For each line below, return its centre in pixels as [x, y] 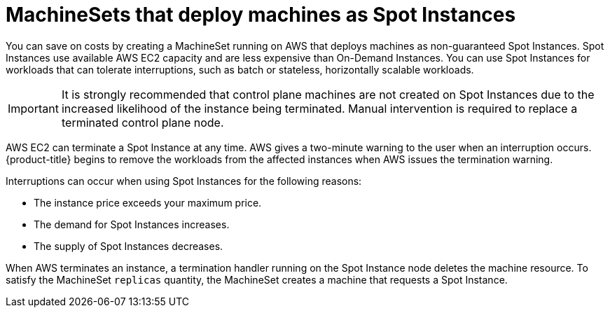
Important [33, 108]
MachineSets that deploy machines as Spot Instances [261, 15]
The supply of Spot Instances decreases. [129, 246]
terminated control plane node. [143, 122]
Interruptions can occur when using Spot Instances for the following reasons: [184, 181]
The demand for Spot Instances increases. [132, 224]
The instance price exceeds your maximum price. [148, 202]
